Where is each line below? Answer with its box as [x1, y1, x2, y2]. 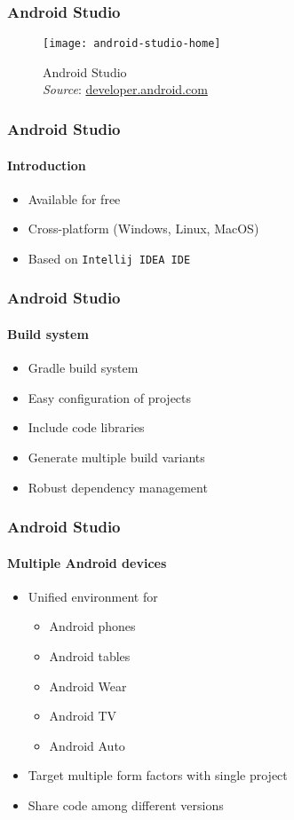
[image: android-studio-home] [43, 37, 221, 51]
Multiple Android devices [7, 553, 167, 572]
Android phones [49, 617, 136, 635]
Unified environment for [28, 587, 158, 605]
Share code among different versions [28, 795, 224, 814]
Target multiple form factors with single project [28, 766, 288, 785]
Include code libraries [28, 418, 145, 437]
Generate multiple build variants [28, 447, 205, 466]
